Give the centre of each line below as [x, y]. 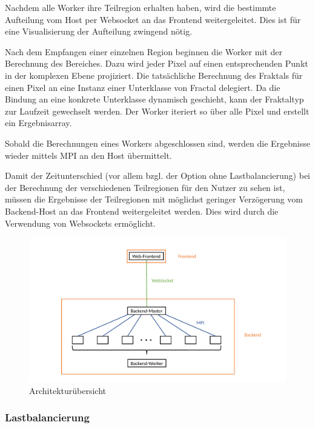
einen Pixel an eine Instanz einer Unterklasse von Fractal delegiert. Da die [143, 87]
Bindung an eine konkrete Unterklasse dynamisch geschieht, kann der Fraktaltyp [154, 99]
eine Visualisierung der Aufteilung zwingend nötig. [99, 31]
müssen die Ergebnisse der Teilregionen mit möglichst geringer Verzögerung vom [154, 199]
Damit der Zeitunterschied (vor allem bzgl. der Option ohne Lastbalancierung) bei [157, 176]
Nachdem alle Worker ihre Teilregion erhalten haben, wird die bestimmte [141, 7]
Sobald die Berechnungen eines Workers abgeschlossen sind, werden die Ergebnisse [158, 143]
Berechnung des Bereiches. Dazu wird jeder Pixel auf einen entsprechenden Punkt [157, 63]
